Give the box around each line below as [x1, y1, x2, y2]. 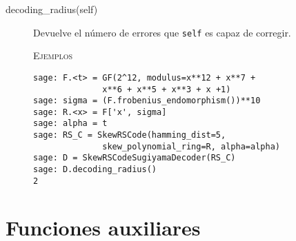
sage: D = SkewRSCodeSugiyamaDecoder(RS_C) [33, 153, 236, 163]
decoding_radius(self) [6, 2, 98, 16]
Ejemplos [33, 48, 73, 63]
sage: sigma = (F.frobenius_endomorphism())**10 [33, 96, 261, 106]
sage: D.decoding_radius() [33, 165, 157, 175]
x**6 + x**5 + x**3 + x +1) [102, 84, 231, 94]
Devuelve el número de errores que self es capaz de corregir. [33, 25, 291, 39]
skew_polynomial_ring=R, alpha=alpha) [102, 141, 280, 151]
